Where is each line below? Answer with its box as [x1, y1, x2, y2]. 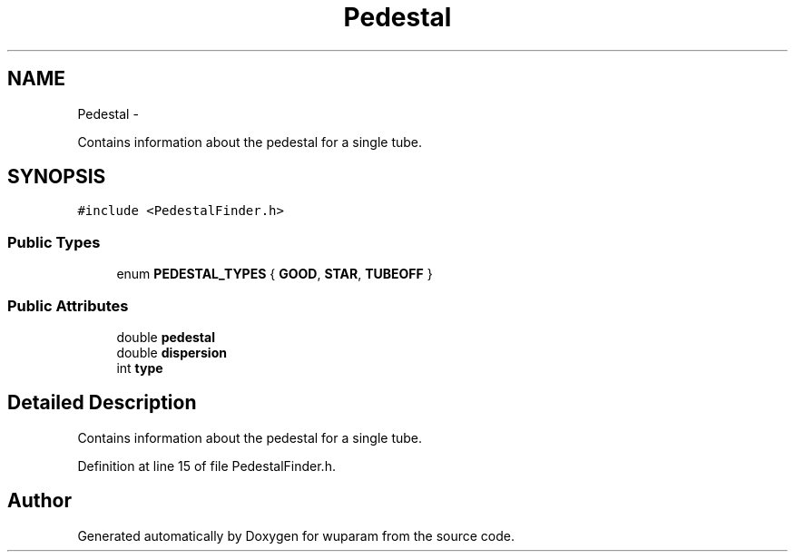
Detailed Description [7, 391, 197, 415]
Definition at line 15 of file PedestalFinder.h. [77, 457, 336, 474]
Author [7, 489, 72, 513]
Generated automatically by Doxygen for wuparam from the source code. [77, 527, 515, 544]
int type [116, 359, 163, 376]
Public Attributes [7, 296, 129, 315]
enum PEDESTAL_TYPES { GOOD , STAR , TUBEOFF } [116, 266, 433, 282]
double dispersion [116, 344, 227, 360]
